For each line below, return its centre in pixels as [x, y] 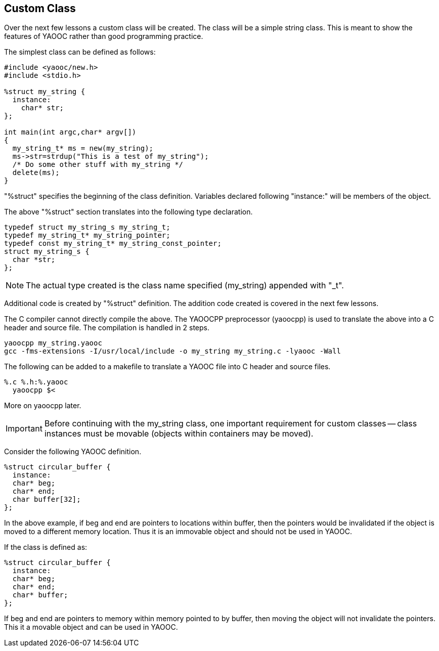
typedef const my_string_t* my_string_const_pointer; [113, 244]
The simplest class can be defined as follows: [80, 52]
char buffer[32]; [47, 500]
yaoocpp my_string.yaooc [53, 343]
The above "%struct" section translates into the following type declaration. [128, 212]
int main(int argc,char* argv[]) [70, 132]
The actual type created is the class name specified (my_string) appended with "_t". [185, 286]
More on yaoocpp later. [43, 406]
